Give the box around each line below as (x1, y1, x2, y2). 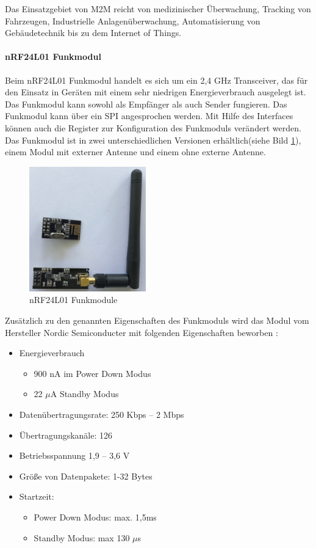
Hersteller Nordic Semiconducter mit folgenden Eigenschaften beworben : (5, 326, 278, 338)
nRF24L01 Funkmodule (29, 293, 118, 306)
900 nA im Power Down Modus (34, 367, 151, 379)
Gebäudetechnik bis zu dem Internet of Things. (5, 26, 182, 39)
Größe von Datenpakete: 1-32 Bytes (19, 469, 153, 482)
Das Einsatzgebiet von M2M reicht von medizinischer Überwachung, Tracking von (5, 2, 311, 15)
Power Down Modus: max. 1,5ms (34, 511, 157, 523)
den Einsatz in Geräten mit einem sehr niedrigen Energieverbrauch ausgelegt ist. (5, 86, 306, 98)
